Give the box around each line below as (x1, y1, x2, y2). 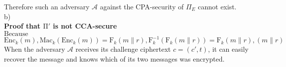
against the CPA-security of (100, 1, 184, 11)
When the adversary (4, 44, 65, 54)
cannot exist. (198, 1, 237, 11)
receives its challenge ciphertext (75, 44, 171, 54)
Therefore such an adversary (4, 1, 90, 11)
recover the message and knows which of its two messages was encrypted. (4, 53, 225, 64)
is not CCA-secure (53, 21, 117, 31)
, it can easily (208, 44, 249, 54)
